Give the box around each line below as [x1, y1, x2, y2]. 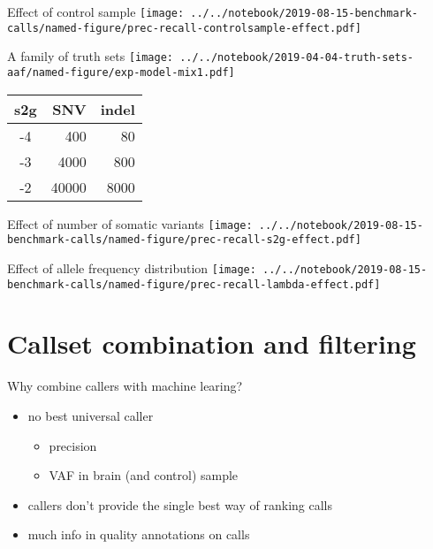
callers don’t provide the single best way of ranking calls [27, 495, 332, 514]
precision [49, 436, 97, 454]
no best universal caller [27, 406, 154, 424]
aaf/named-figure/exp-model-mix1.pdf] [7, 65, 235, 79]
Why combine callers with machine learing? [7, 377, 243, 395]
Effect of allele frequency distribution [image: [7, 258, 256, 277]
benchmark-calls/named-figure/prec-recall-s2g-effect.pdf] [7, 233, 361, 247]
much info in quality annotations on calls [27, 525, 250, 544]
